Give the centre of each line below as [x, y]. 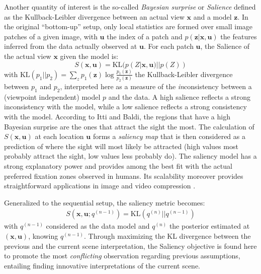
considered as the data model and [98, 226]
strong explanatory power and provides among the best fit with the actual [118, 165]
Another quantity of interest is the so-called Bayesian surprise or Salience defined [130, 7]
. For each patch [168, 46]
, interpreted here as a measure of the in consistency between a [156, 86]
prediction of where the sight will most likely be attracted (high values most [121, 146]
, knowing [43, 235]
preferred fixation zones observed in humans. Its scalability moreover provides [124, 176]
